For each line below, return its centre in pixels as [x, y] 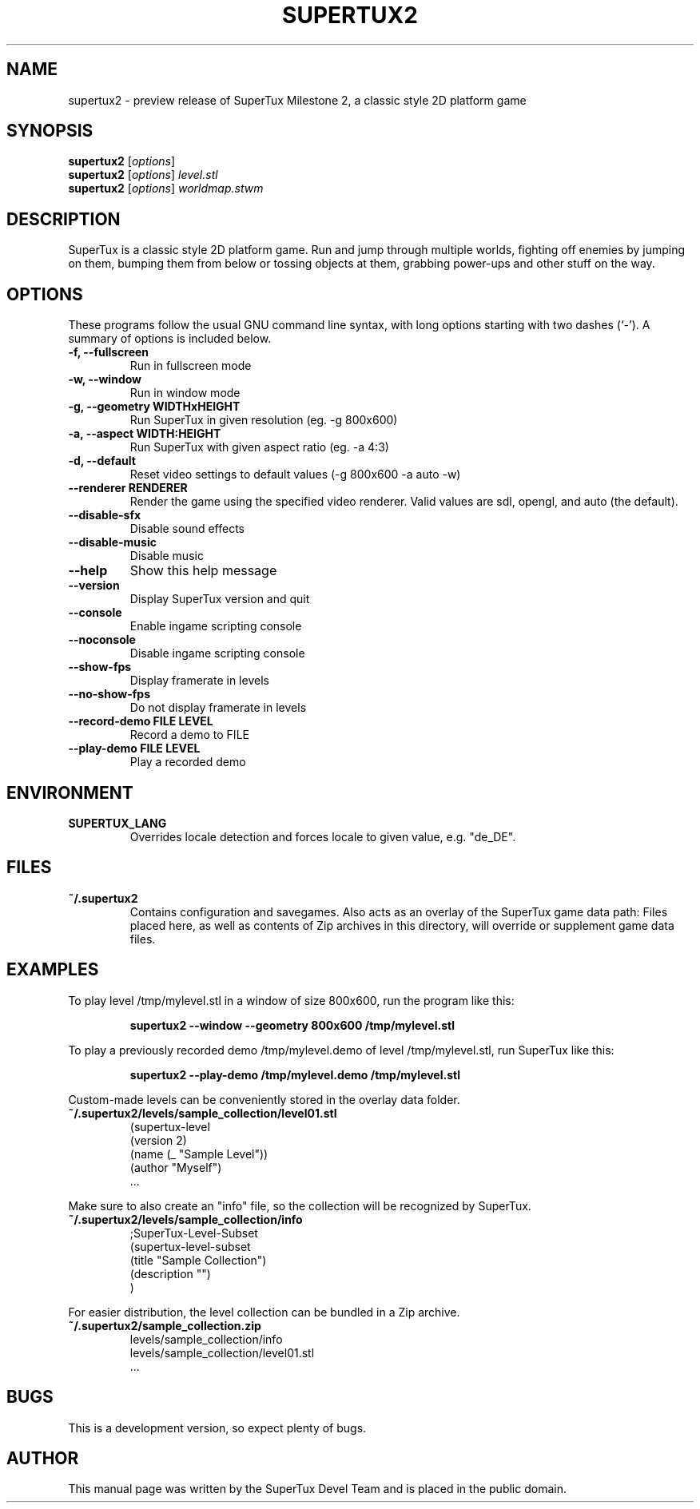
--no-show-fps [109, 694]
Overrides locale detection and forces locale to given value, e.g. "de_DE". [323, 836]
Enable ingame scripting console [216, 626]
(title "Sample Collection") [198, 1260]
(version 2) [158, 1140]
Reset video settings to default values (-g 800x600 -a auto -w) [295, 475]
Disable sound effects [187, 529]
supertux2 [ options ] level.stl [143, 175]
